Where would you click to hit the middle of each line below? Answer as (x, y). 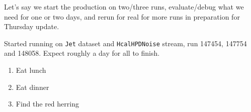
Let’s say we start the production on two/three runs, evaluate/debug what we (124, 7)
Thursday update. (32, 26)
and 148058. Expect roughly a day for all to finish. (82, 53)
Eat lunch (31, 70)
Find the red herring (47, 104)
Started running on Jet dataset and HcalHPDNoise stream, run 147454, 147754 (125, 43)
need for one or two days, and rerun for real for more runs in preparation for (122, 16)
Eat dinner (32, 87)
